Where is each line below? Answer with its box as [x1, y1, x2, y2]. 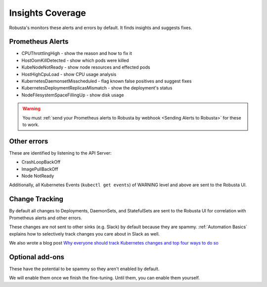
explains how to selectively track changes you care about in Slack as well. [9, 231, 160, 237]
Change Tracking [9, 195, 64, 204]
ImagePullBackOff [21, 166, 58, 172]
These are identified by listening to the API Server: [9, 150, 112, 156]
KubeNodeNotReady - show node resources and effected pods [21, 64, 150, 70]
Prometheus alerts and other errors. [9, 215, 83, 221]
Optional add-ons [9, 252, 64, 261]
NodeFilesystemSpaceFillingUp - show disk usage [21, 92, 124, 98]
